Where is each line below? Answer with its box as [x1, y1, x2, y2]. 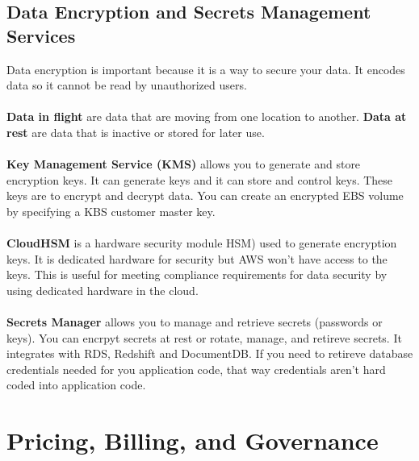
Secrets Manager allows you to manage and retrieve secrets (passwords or [6, 314, 383, 330]
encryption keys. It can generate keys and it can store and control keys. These [6, 171, 393, 188]
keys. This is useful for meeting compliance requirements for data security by [6, 266, 388, 283]
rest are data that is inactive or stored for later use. [6, 123, 265, 140]
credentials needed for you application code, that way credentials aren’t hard [6, 360, 386, 377]
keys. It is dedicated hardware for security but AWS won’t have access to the [6, 250, 388, 267]
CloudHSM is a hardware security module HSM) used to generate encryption [6, 235, 397, 251]
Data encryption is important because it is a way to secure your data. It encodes [6, 60, 405, 77]
